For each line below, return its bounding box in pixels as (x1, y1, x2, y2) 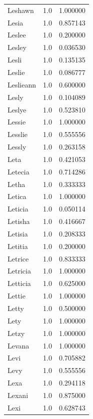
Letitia (7, 240, 28, 251)
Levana (7, 340, 29, 350)
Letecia (7, 166, 29, 176)
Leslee (7, 29, 26, 40)
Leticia (7, 203, 28, 214)
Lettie (7, 290, 25, 301)
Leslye (7, 104, 26, 114)
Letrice (7, 253, 29, 263)
